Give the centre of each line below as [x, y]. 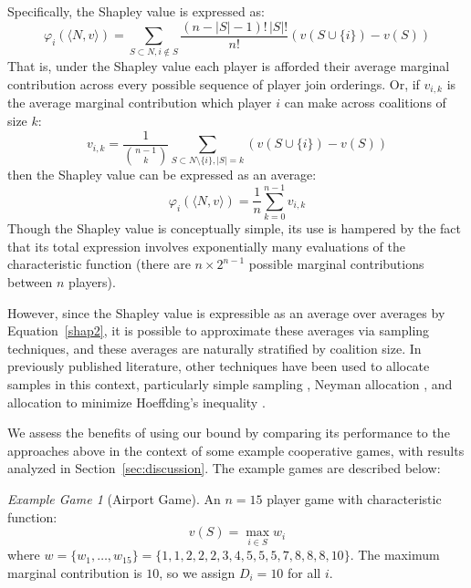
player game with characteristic [354, 498]
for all [304, 572]
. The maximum [395, 555]
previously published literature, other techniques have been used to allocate [219, 366]
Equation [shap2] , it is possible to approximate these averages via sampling [219, 330]
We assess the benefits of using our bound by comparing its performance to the [229, 433]
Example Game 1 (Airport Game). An [114, 498]
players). [92, 281]
